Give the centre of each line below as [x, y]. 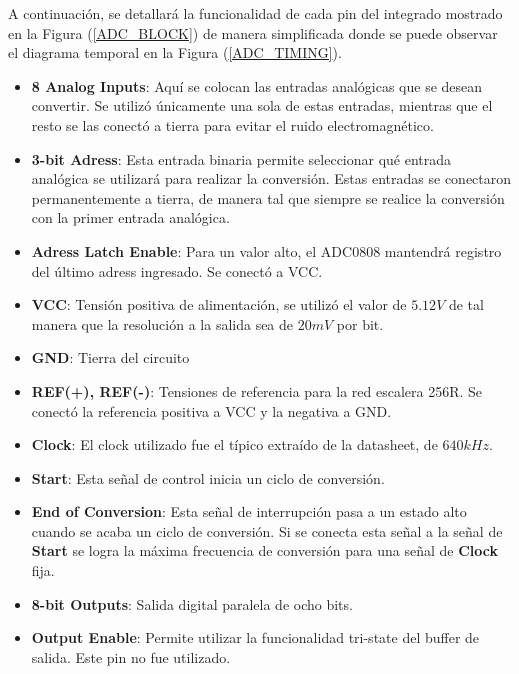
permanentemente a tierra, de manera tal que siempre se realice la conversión [268, 197]
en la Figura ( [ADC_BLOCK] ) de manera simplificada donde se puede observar [253, 32]
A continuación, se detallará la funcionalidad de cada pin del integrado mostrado [255, 13]
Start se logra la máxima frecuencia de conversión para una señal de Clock [264, 550]
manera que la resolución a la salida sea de [162, 323]
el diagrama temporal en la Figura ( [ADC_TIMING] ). [175, 52]
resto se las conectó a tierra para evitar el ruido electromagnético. [232, 124]
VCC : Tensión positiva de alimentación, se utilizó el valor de [219, 304]
